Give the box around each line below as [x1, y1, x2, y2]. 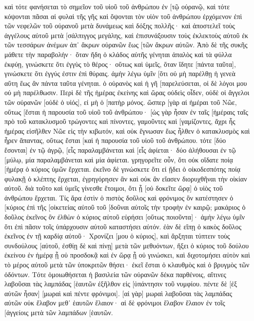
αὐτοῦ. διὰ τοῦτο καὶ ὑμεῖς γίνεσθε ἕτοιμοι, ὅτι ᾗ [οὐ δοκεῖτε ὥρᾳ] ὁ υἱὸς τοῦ [4, 183, 223, 193]
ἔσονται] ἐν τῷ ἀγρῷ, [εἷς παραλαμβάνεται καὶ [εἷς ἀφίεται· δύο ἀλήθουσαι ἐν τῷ [4, 144, 236, 155]
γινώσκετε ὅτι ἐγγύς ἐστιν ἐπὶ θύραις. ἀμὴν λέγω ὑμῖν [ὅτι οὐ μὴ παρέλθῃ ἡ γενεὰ [4, 68, 235, 79]
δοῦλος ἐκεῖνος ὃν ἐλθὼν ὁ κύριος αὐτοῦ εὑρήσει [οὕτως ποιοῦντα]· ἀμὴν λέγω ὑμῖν [4, 212, 245, 222]
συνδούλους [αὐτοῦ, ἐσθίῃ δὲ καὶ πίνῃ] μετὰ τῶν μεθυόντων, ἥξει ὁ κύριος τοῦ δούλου [4, 240, 249, 250]
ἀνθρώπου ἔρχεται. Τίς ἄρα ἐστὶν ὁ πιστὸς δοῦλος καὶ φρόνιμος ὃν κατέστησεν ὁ [4, 192, 234, 202]
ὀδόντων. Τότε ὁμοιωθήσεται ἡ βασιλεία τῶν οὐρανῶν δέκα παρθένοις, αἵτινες [4, 269, 226, 279]
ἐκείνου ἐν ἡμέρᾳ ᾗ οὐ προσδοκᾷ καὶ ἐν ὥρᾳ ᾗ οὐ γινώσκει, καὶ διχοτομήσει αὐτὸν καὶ [4, 250, 250, 260]
